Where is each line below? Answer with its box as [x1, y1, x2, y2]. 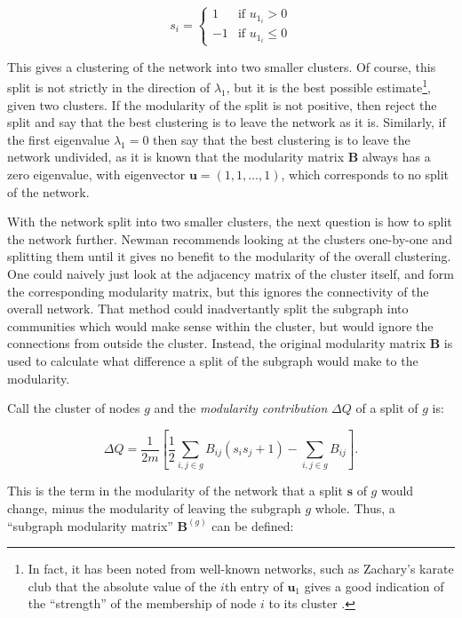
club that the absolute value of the [28, 576, 217, 595]
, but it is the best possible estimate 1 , [226, 75, 431, 96]
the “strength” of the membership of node [28, 594, 257, 613]
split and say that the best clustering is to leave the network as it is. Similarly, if [7, 113, 446, 131]
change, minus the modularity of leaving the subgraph [7, 498, 301, 517]
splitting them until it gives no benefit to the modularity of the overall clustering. [7, 247, 451, 265]
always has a [362, 147, 431, 166]
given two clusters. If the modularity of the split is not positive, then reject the [7, 95, 437, 114]
